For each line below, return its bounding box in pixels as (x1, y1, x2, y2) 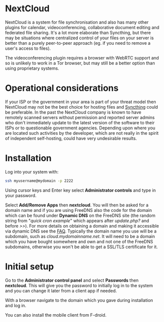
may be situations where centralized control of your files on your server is (5, 35, 154, 41)
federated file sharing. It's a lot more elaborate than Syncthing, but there (5, 29, 151, 35)
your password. (5, 192, 37, 198)
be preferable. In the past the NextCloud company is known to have (5, 109, 141, 115)
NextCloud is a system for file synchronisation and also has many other (5, 19, 149, 25)
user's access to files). (5, 45, 51, 51)
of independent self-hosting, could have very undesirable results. (5, 135, 137, 141)
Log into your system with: (5, 169, 59, 175)
